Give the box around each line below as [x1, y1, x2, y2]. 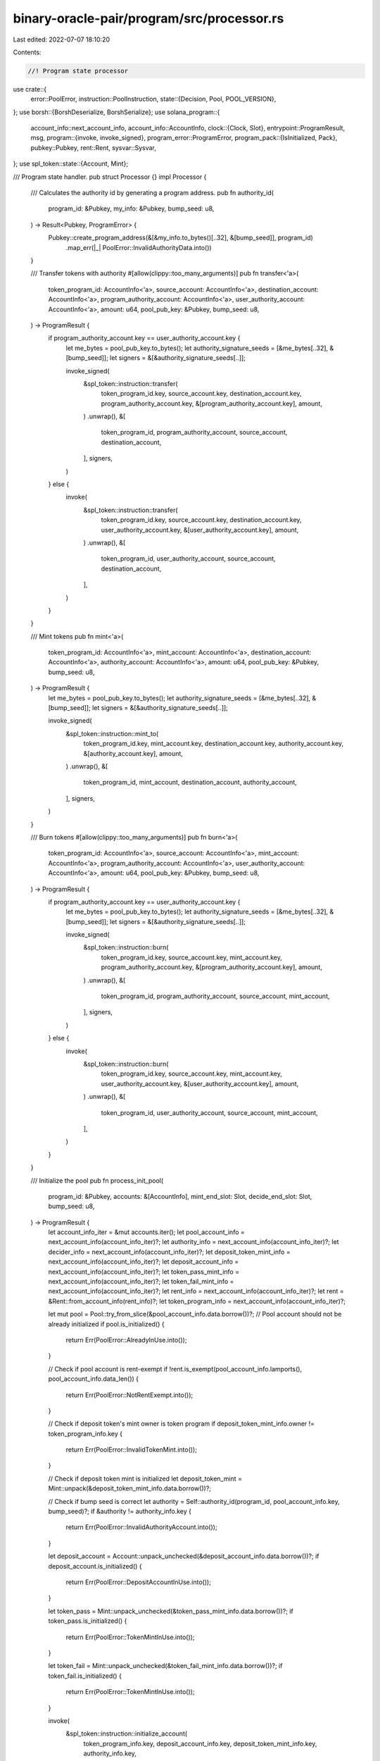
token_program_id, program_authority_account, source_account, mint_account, [101, 992, 330, 1000]
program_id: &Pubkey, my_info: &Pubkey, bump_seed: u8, [48, 204, 215, 213]
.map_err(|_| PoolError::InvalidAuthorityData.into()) [65, 243, 212, 251]
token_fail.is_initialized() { [48, 1672, 122, 1680]
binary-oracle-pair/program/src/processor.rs [13, 11, 284, 26]
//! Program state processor [27, 67, 129, 75]
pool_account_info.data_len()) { [48, 1374, 139, 1383]
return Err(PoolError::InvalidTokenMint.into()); [65, 1445, 197, 1454]
